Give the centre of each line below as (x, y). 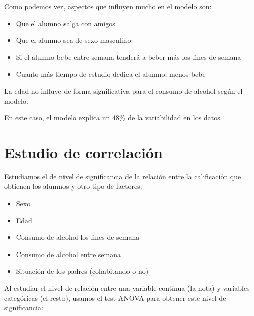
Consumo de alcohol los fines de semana (78, 237)
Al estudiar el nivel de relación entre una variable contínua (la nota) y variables (127, 288)
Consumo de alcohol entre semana (69, 254)
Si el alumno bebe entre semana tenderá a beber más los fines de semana (129, 57)
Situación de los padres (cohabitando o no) (82, 271)
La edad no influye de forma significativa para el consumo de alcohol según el (123, 90)
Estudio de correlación (83, 152)
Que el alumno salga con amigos (66, 23)
